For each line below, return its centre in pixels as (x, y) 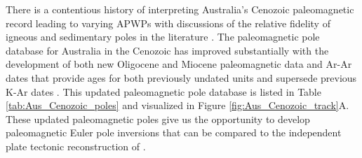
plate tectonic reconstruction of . (76, 146)
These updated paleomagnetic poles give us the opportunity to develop (158, 118)
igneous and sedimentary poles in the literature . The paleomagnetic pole (163, 37)
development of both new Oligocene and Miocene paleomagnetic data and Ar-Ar (179, 64)
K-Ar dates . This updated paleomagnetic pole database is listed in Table (163, 91)
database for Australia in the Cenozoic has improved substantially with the (167, 50)
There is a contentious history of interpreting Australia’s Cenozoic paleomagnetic (180, 9)
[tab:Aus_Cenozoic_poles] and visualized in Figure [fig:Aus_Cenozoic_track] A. (177, 105)
